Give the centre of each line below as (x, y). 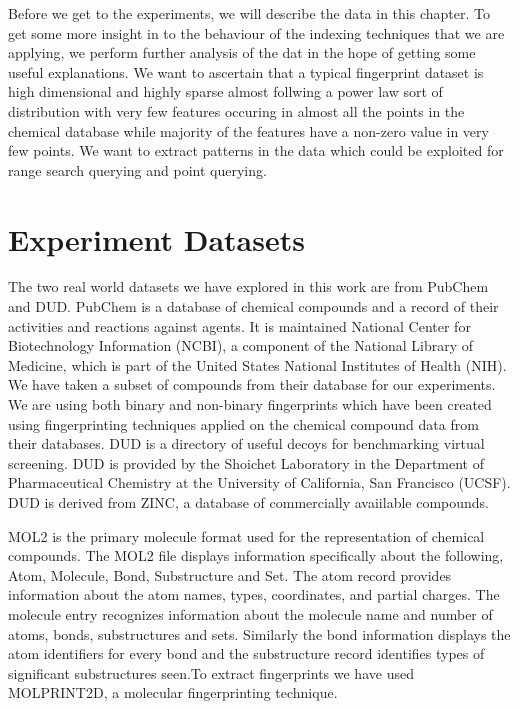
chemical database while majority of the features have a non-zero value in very (248, 130)
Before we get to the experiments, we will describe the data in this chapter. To (249, 13)
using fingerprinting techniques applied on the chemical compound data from (243, 423)
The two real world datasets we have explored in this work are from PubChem (248, 286)
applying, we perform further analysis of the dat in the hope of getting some (242, 52)
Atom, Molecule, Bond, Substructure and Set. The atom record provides (230, 574)
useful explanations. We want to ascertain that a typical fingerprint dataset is (246, 71)
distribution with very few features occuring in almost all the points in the (236, 110)
